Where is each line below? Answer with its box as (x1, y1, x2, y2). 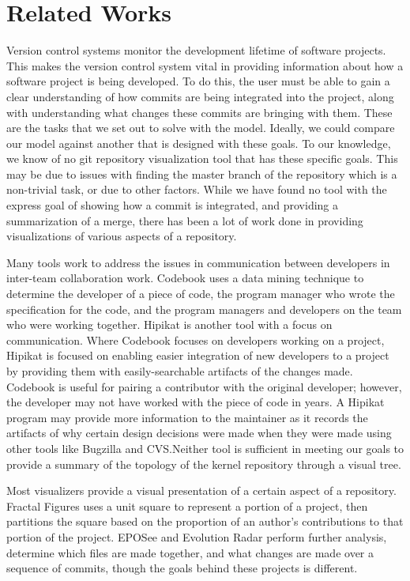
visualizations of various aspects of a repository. (6, 228, 237, 244)
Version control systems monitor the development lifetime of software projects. (6, 42, 386, 58)
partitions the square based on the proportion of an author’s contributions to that (6, 513, 404, 530)
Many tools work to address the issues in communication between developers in (6, 254, 390, 270)
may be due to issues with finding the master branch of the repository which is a (6, 165, 397, 182)
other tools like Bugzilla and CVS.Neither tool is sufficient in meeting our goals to (6, 440, 404, 456)
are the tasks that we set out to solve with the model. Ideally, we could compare (6, 119, 395, 136)
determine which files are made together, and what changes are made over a (6, 544, 374, 560)
